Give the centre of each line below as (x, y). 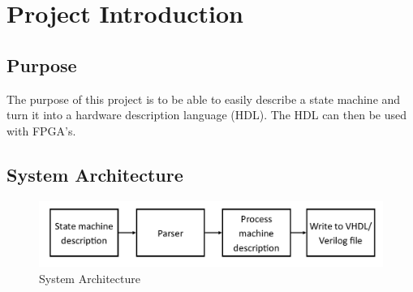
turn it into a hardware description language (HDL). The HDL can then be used (207, 115)
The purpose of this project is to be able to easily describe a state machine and (204, 99)
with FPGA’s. (41, 130)
